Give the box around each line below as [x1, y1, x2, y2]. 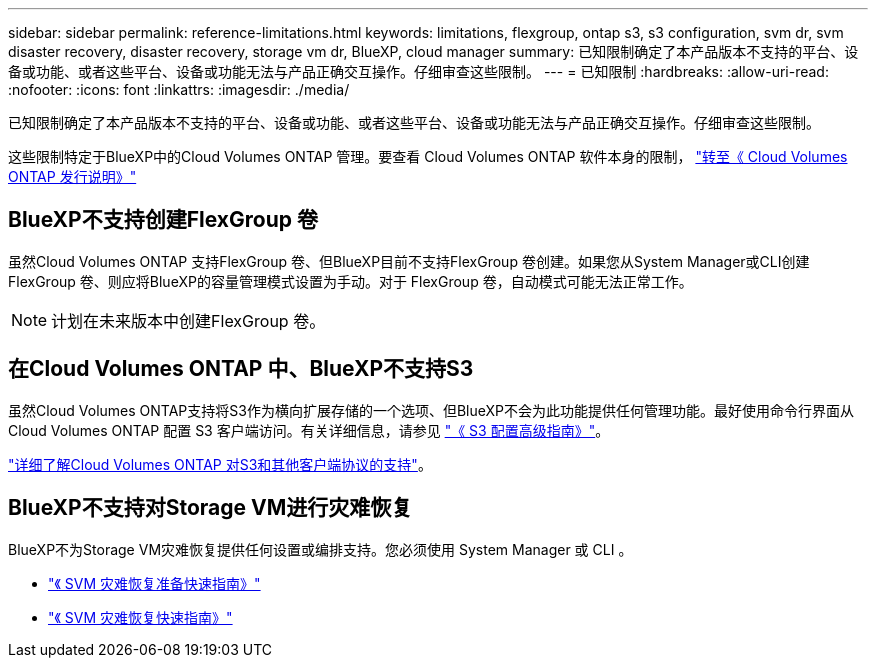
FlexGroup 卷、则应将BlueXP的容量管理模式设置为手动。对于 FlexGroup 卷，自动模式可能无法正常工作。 [8, 272, 693, 290]
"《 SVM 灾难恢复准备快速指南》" [48, 574, 261, 592]
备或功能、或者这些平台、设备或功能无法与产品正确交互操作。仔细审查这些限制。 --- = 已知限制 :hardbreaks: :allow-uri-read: [8, 63, 829, 80]
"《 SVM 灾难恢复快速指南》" [48, 608, 233, 626]
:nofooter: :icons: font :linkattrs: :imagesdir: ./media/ [8, 81, 350, 98]
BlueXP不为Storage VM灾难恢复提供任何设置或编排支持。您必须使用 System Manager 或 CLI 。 [8, 540, 633, 558]
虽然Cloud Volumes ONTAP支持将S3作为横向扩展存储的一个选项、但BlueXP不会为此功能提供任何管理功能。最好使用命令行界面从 [8, 401, 854, 419]
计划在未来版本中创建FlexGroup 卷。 [51, 310, 326, 331]
